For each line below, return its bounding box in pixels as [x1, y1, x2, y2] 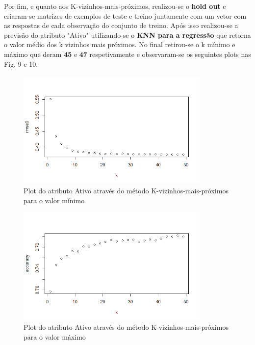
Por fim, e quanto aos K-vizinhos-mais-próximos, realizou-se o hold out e [4, 1, 226, 11]
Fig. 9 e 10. [4, 58, 38, 69]
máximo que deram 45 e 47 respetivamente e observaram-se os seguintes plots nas [4, 49, 251, 59]
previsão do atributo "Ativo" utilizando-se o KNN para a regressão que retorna [4, 29, 251, 40]
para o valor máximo [24, 331, 86, 342]
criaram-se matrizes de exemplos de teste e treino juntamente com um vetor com [4, 10, 247, 21]
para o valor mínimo [24, 195, 85, 205]
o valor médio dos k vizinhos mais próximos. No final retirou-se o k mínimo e [4, 39, 235, 50]
